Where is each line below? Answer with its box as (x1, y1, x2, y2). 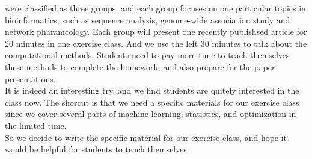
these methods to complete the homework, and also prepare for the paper (5, 60, 275, 73)
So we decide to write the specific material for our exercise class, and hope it (5, 131, 287, 143)
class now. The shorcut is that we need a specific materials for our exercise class (5, 95, 299, 108)
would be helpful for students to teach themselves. (5, 143, 189, 155)
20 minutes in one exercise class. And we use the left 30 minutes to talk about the (5, 37, 307, 49)
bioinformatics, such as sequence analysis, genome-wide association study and (5, 13, 290, 26)
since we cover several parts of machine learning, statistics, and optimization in (5, 107, 296, 120)
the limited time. (5, 119, 67, 131)
